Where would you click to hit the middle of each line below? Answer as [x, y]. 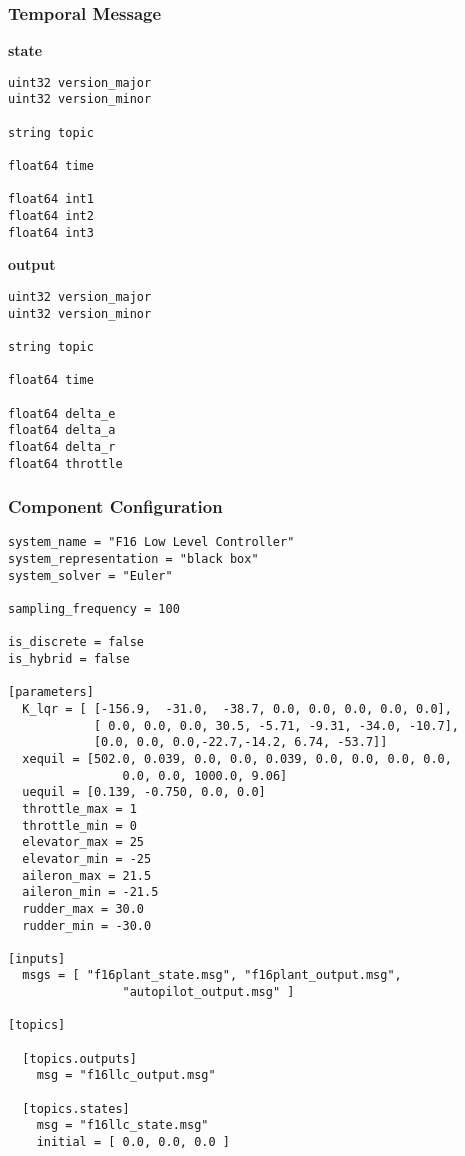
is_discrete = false [76, 642]
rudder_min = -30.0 [87, 925]
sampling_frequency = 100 [94, 609]
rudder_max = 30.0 [83, 908]
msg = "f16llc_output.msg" [126, 1075]
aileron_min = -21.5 [90, 892]
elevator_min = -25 [87, 858]
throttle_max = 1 [79, 808]
